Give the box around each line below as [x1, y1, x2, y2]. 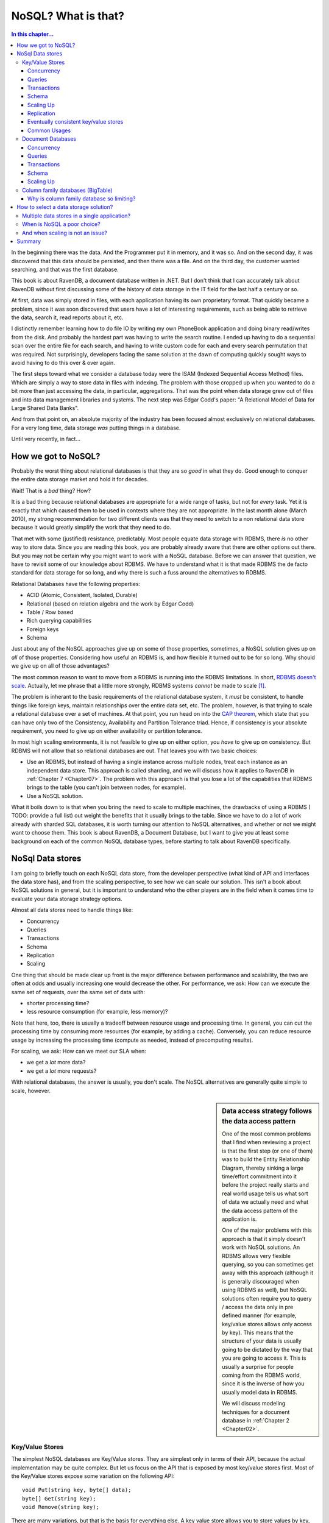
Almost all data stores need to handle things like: [11, 906, 133, 914]
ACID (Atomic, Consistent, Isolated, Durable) [26, 592, 138, 599]
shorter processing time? [26, 1000, 90, 1007]
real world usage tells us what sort [222, 1190, 309, 1197]
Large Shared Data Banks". [11, 404, 79, 411]
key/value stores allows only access [222, 1320, 312, 1327]
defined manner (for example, [222, 1312, 297, 1319]
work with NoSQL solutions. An [222, 1243, 300, 1251]
